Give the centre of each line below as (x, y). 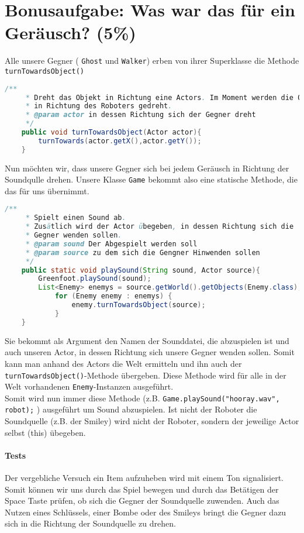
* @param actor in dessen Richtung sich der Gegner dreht (141, 115)
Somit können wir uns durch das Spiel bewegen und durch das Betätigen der (142, 489)
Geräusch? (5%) (70, 32)
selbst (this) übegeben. (45, 432)
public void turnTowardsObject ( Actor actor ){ (111, 132)
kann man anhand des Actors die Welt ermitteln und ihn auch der (123, 363)
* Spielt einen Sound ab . (76, 218)
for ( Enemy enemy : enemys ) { (113, 296)
